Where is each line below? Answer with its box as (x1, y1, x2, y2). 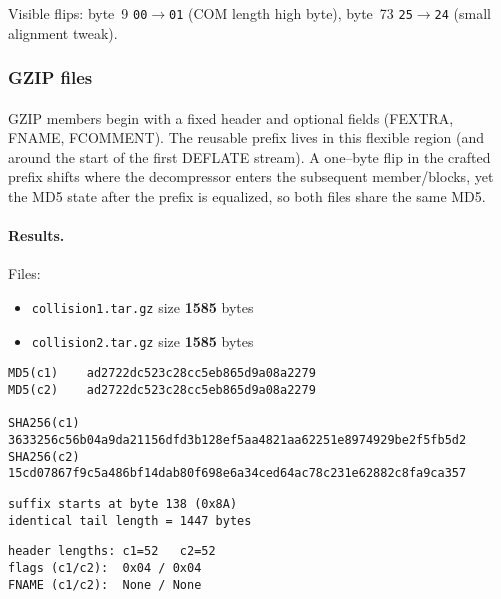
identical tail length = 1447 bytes (8, 513, 252, 528)
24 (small (434, 3, 491, 23)
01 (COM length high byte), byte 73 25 (169, 3, 413, 23)
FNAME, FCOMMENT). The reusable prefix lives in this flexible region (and (8, 127, 484, 148)
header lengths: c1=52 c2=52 (8, 544, 216, 559)
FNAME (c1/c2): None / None (8, 577, 202, 592)
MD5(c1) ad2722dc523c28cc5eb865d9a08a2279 (8, 366, 316, 381)
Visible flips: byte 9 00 (8, 3, 148, 23)
